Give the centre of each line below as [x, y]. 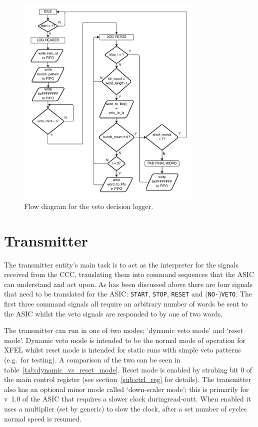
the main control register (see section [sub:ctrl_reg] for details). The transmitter [128, 379]
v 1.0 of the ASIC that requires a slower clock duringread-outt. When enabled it [127, 399]
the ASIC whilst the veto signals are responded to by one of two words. [113, 313]
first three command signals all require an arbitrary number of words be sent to [126, 304]
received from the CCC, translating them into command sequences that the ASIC [129, 274]
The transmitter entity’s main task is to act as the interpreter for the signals [121, 264]
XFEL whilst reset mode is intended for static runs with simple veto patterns [122, 350]
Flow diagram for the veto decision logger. [89, 206]
